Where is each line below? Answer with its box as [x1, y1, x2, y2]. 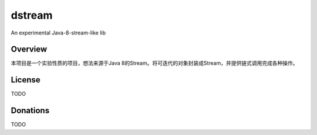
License [11, 75, 41, 85]
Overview [11, 44, 48, 54]
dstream [11, 9, 53, 22]
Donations [11, 106, 50, 116]
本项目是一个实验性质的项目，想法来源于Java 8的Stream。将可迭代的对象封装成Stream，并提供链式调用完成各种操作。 [11, 60, 298, 67]
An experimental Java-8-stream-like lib [11, 29, 106, 36]
